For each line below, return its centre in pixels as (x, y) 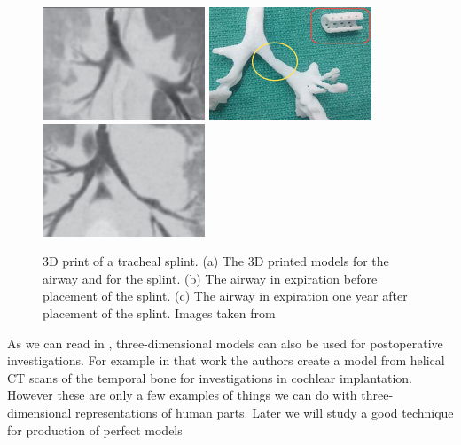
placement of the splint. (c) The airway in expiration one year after (225, 296)
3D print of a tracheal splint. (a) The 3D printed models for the (216, 261)
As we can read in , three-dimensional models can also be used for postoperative (225, 343)
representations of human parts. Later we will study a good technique (265, 412)
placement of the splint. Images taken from (159, 312)
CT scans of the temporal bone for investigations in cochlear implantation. (210, 377)
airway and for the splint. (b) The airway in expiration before (210, 278)
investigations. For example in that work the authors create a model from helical (226, 360)
